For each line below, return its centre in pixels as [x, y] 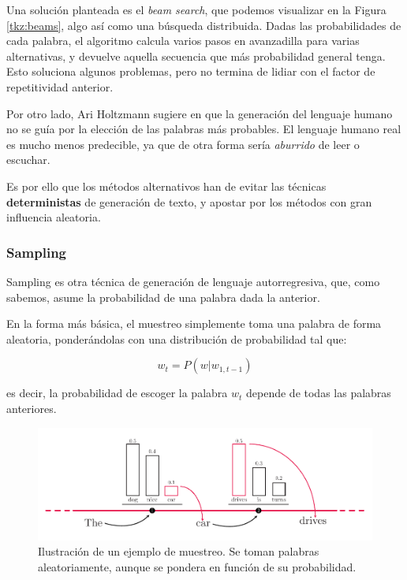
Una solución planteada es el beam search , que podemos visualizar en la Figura [196, 9]
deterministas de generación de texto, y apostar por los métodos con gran [189, 201]
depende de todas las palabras [319, 393]
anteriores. [32, 408]
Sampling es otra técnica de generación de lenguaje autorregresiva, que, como [193, 281]
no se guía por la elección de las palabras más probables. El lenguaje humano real [204, 129]
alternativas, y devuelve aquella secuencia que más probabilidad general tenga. [196, 56]
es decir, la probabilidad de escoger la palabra [117, 393]
